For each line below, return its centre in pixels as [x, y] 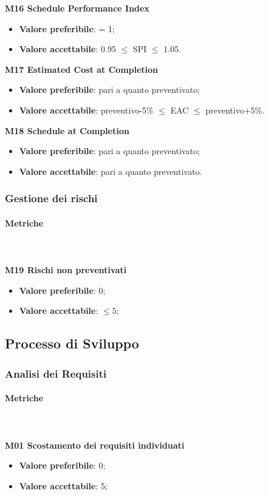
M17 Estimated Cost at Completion [82, 69]
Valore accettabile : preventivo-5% [86, 110]
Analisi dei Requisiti [56, 373]
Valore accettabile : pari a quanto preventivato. [111, 171]
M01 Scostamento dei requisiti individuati [95, 445]
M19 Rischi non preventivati [66, 270]
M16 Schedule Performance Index [77, 8]
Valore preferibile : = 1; [67, 28]
